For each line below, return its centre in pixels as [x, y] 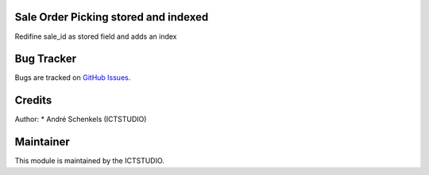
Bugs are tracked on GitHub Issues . [73, 78]
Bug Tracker [46, 59]
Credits [33, 100]
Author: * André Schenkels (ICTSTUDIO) [81, 120]
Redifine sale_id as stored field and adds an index [96, 36]
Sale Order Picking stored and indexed [112, 17]
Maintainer [43, 142]
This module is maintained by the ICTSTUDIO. [89, 161]
